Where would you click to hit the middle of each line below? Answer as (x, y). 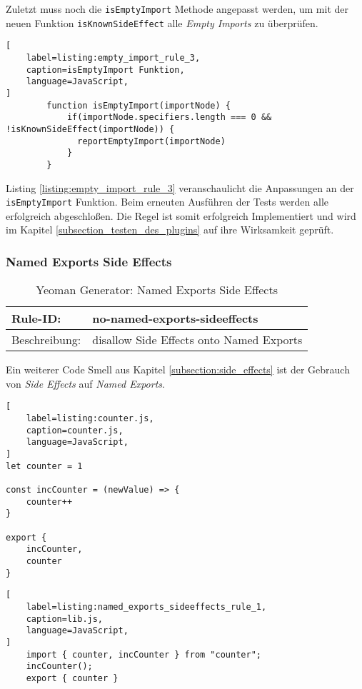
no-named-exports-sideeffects (175, 318)
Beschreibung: (46, 340)
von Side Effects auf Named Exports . (85, 383)
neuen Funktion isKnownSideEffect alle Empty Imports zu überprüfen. (162, 22)
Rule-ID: (36, 318)
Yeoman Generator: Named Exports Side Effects (157, 290)
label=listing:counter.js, (90, 419)
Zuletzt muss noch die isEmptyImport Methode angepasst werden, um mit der (177, 9)
